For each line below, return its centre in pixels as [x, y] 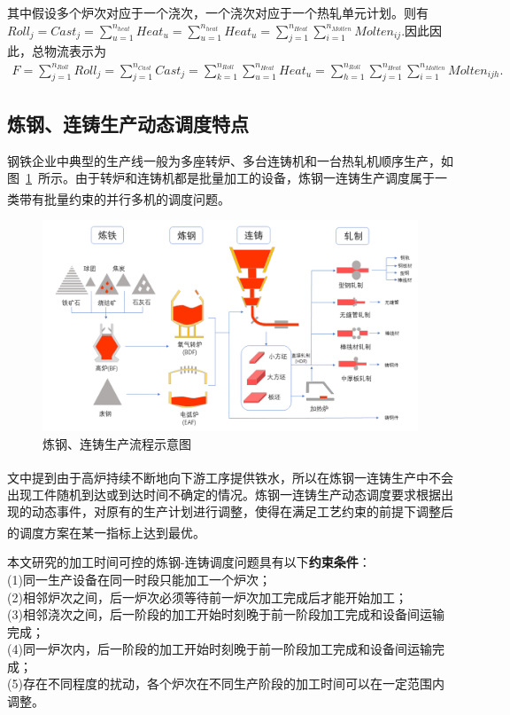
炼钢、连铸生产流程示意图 [117, 444]
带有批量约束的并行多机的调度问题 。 [124, 198]
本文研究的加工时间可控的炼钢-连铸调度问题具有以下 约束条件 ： [189, 562]
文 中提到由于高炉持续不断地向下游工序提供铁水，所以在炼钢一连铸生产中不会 [230, 477]
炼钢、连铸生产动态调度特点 [128, 123]
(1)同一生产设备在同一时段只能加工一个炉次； [139, 579]
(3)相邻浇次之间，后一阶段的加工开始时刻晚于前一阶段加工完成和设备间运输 [226, 614]
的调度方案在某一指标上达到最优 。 [106, 532]
